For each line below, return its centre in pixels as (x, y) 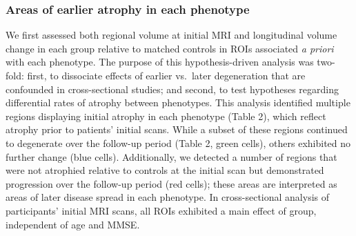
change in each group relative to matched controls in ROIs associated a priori (170, 48)
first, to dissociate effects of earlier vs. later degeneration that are (166, 75)
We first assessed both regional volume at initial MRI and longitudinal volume (171, 35)
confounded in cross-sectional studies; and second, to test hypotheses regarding (172, 89)
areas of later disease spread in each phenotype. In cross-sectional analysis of (168, 197)
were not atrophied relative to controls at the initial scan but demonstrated (165, 170)
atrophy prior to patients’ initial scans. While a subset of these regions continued (177, 129)
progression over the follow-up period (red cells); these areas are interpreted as (171, 183)
